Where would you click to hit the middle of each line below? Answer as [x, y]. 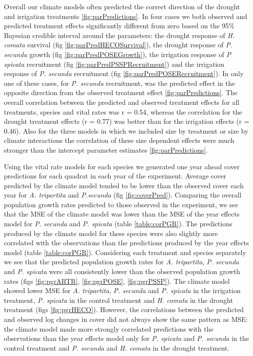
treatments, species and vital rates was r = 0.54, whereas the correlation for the [123, 111]
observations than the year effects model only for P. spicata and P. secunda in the [126, 338]
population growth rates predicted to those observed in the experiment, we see [121, 204]
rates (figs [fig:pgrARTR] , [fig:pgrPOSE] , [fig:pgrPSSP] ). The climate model [117, 281]
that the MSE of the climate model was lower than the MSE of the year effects [122, 214]
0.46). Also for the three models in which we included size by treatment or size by [126, 130]
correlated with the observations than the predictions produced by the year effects [126, 243]
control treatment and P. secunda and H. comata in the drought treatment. [117, 347]
